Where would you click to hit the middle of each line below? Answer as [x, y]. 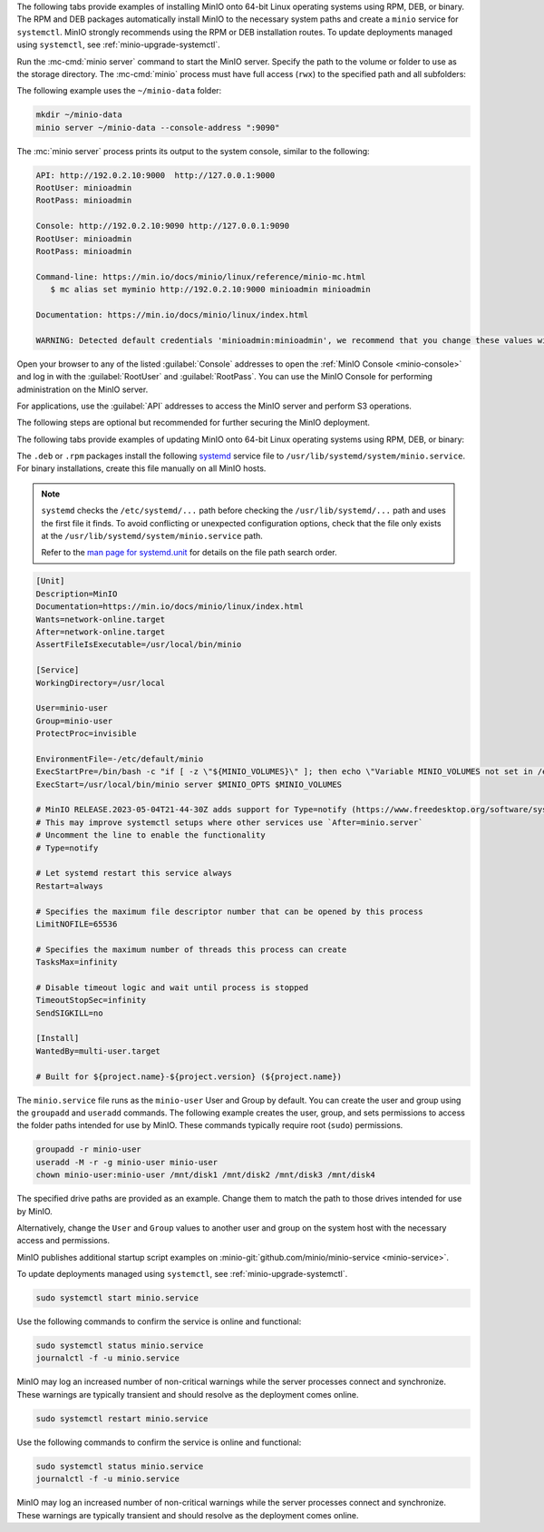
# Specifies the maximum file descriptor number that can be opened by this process [229, 911]
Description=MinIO [77, 594]
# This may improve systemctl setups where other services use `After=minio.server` [229, 822]
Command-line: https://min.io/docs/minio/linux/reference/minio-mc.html [201, 276]
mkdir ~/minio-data [79, 115]
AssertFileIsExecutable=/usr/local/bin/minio [139, 645]
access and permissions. [63, 1241]
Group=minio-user [74, 721]
